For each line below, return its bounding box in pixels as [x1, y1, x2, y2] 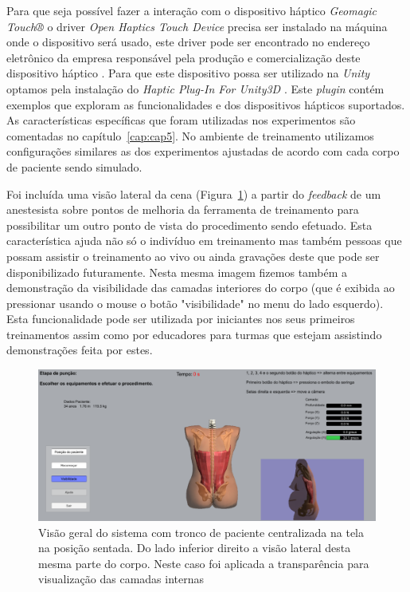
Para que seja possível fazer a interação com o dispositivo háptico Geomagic [6, 2, 377, 18]
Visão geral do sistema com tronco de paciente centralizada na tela [38, 523, 365, 540]
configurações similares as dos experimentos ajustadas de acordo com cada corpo [6, 143, 400, 160]
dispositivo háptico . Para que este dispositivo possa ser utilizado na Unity [6, 65, 370, 81]
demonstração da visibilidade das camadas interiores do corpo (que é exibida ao [6, 279, 395, 296]
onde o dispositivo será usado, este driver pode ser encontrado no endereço [6, 34, 370, 50]
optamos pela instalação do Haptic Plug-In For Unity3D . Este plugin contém [6, 80, 385, 97]
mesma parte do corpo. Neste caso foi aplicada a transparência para [38, 555, 369, 571]
